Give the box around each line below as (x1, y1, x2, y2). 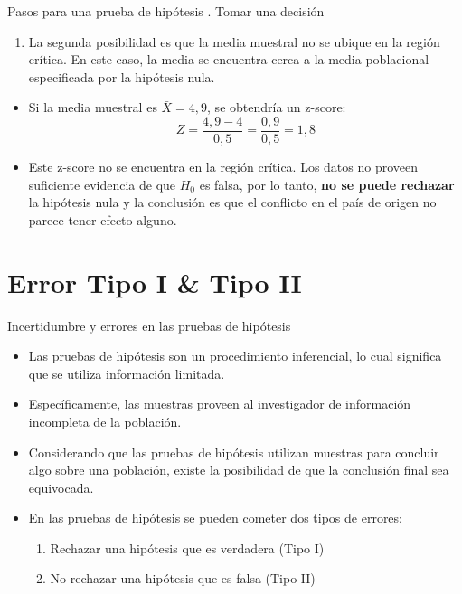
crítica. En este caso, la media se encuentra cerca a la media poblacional (28, 50, 429, 69)
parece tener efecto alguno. (28, 210, 177, 229)
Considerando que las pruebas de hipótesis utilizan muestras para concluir (28, 442, 439, 461)
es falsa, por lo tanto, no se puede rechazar (199, 174, 455, 193)
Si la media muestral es (28, 98, 157, 117)
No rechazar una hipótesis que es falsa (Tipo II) (50, 569, 316, 588)
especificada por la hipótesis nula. (28, 67, 215, 86)
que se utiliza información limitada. (28, 363, 225, 382)
